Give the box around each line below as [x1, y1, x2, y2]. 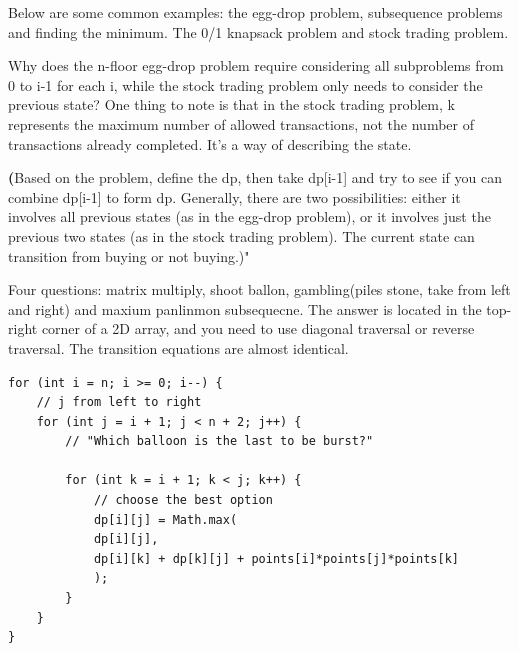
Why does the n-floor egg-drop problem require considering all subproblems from [8, 55, 504, 76]
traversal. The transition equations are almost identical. [8, 337, 349, 358]
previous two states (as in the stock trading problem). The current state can [8, 225, 475, 246]
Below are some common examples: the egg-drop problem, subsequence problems [8, 2, 503, 22]
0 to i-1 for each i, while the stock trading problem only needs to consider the [8, 74, 483, 95]
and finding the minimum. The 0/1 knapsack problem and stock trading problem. [8, 21, 509, 42]
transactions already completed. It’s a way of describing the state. [8, 133, 412, 154]
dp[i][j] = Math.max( [93, 512, 238, 527]
